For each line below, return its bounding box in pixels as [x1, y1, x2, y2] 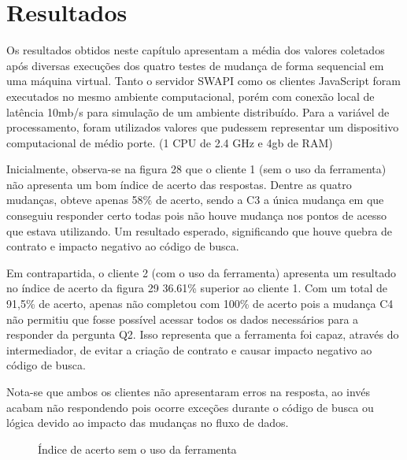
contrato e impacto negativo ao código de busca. [6, 238, 239, 254]
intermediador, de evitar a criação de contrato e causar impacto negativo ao [6, 341, 372, 358]
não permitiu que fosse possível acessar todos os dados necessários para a [6, 310, 359, 327]
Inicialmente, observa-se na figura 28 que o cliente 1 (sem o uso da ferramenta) [6, 161, 387, 177]
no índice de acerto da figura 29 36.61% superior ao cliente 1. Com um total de [6, 280, 387, 296]
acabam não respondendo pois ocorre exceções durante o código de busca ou [6, 399, 374, 415]
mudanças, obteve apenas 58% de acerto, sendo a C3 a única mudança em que [6, 191, 384, 208]
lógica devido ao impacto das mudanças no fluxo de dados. [6, 414, 289, 431]
